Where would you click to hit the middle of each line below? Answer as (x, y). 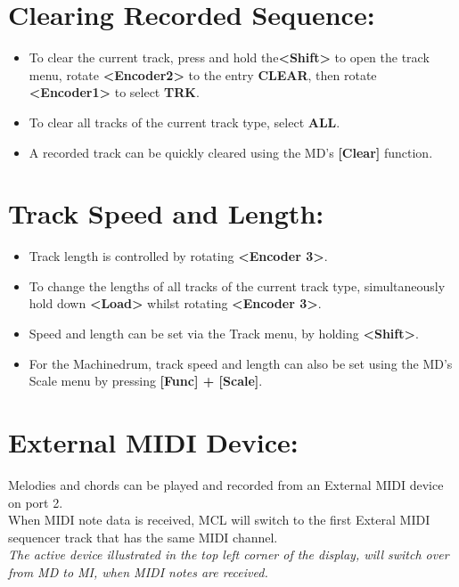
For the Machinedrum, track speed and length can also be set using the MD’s (241, 363)
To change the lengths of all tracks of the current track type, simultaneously (237, 285)
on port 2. (36, 502)
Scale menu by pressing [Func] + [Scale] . (146, 381)
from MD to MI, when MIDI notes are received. (138, 571)
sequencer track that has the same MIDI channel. (143, 537)
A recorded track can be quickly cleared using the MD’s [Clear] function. (231, 152)
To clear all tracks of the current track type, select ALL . (184, 122)
